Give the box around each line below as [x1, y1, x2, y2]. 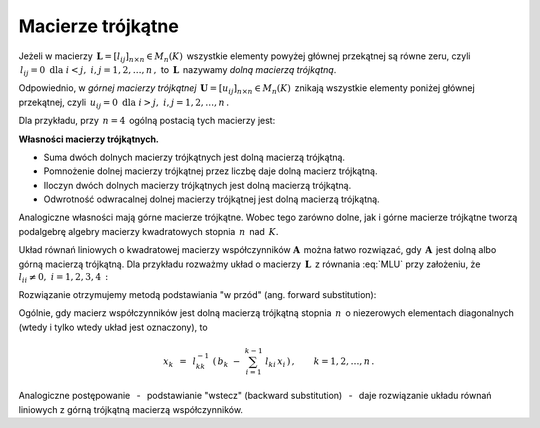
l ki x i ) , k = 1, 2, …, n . [265, 355, 375, 369]
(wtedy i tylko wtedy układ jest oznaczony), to [18, 321, 209, 333]
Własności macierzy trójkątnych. [18, 133, 160, 145]
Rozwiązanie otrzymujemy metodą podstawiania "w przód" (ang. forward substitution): [18, 288, 377, 300]
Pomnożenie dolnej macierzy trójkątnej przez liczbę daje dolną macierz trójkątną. [43, 165, 378, 177]
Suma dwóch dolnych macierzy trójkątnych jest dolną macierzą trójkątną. [43, 151, 345, 163]
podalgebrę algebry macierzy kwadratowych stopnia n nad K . [18, 225, 279, 237]
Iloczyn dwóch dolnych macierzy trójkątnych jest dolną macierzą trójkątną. [43, 179, 352, 191]
